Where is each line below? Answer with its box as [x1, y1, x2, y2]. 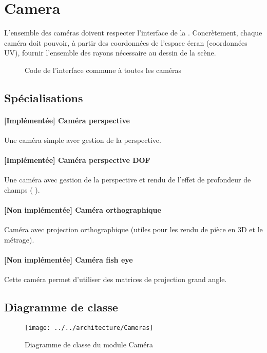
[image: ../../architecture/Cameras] [25, 324, 154, 332]
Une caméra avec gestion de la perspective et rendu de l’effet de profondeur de [4, 174, 251, 185]
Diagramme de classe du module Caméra [25, 339, 154, 349]
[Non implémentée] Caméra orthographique [4, 205, 161, 215]
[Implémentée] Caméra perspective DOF [4, 155, 150, 165]
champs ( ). [4, 184, 40, 195]
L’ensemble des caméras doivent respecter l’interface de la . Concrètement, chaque [4, 27, 262, 38]
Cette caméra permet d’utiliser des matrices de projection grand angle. [4, 274, 227, 285]
